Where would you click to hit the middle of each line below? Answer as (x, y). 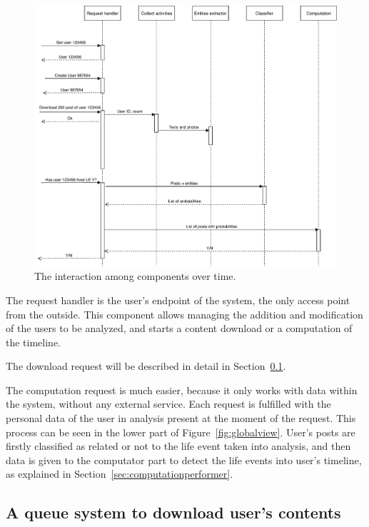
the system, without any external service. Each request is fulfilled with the (168, 404)
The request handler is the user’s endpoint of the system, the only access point (178, 300)
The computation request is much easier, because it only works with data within (182, 390)
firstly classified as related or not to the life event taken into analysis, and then (178, 446)
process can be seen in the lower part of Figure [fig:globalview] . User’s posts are (181, 432)
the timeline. (33, 342)
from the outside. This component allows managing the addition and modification (184, 314)
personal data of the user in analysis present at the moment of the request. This (181, 418)
